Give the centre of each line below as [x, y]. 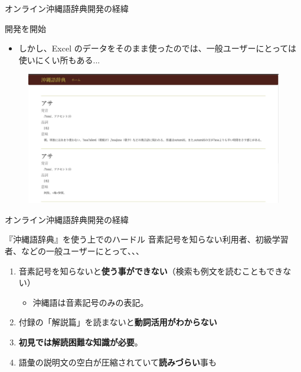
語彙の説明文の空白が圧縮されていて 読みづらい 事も [117, 362]
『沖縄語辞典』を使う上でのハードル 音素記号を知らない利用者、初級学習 [147, 239]
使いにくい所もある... [59, 59]
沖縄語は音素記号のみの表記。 [91, 302]
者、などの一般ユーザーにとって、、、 [74, 250]
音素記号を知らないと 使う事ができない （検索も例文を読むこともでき [151, 271]
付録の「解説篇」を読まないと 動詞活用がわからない [118, 322]
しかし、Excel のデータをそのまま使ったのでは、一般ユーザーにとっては [158, 48]
